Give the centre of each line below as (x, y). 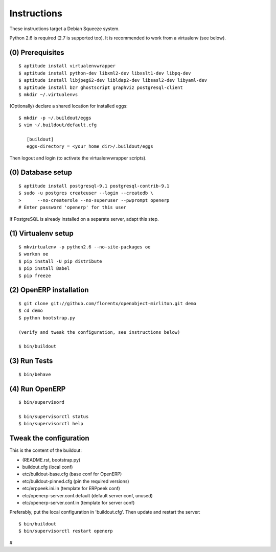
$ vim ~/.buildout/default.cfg (58, 125)
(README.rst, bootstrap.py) (51, 459)
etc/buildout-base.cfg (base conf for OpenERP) (72, 474)
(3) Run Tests (31, 361)
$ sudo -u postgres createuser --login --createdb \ (86, 193)
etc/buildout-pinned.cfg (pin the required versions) (76, 481)
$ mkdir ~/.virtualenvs (48, 94)
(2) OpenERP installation (49, 290)
